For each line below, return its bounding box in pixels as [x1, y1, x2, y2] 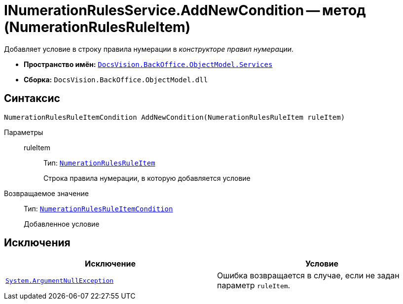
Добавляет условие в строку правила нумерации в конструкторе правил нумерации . [4, 44, 294, 53]
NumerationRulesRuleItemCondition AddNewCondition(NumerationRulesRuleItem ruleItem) [4, 113, 345, 121]
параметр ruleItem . [217, 280, 291, 291]
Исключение [85, 259, 136, 269]
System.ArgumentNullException [5, 276, 114, 284]
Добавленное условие [24, 219, 100, 228]
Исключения [4, 236, 71, 249]
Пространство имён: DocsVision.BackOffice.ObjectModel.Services [24, 60, 273, 68]
